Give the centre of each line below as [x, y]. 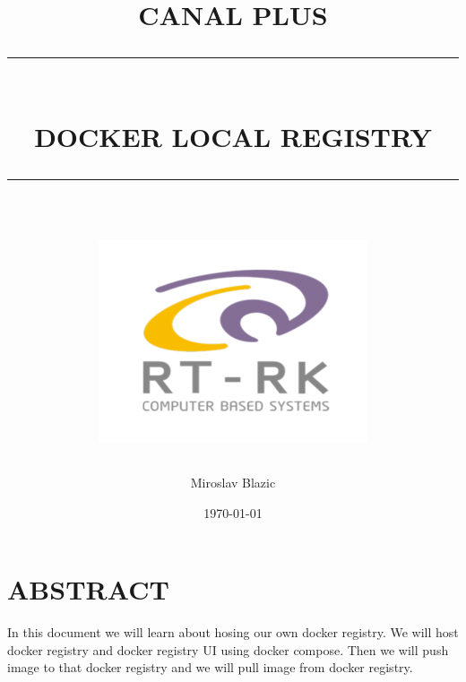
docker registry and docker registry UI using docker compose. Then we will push [228, 649]
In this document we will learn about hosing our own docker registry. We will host [233, 632]
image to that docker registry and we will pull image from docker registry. [210, 667]
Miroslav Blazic [233, 483]
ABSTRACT [88, 589]
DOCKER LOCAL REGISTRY [233, 136]
